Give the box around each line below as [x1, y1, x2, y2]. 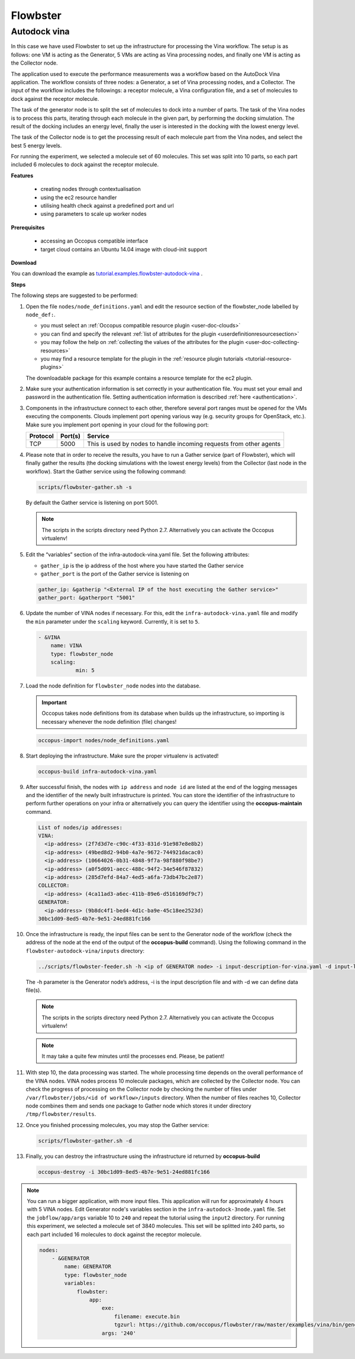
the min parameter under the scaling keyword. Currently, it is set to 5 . [25, 618, 200, 625]
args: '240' [101, 1329, 136, 1336]
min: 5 [75, 667, 95, 674]
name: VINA [50, 642, 82, 649]
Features [11, 172, 34, 179]
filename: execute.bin [114, 1313, 180, 1320]
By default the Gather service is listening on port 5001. [25, 499, 159, 506]
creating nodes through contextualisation [40, 186, 141, 193]
